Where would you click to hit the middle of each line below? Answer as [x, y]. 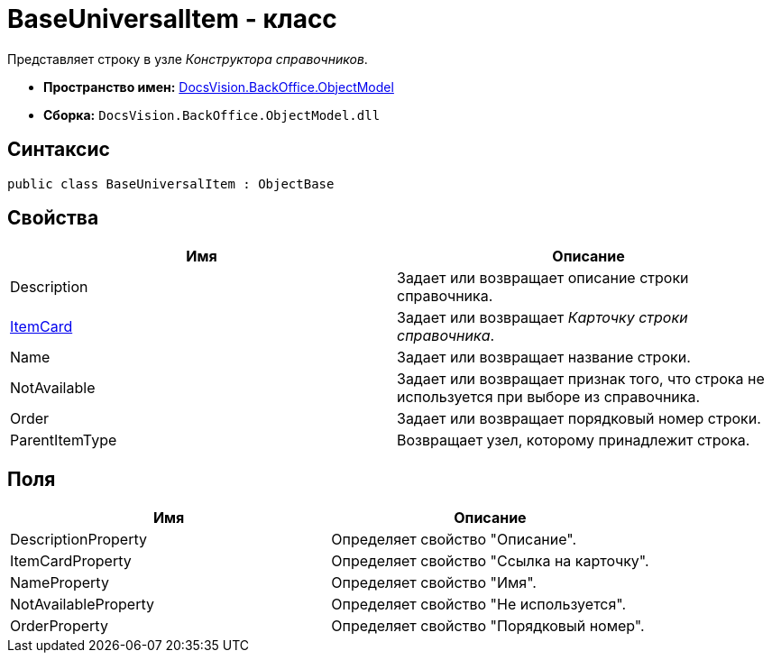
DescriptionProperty [78, 540]
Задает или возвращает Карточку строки [542, 318]
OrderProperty [59, 626]
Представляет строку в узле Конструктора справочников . [188, 59]
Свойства [53, 218]
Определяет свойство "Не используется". [479, 605]
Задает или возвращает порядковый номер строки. [579, 419]
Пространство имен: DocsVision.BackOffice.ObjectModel [219, 87]
